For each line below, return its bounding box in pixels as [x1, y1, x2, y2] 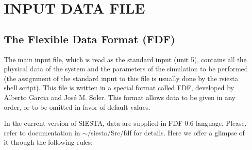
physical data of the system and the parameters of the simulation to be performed [4, 64, 248, 74]
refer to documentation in [4, 127, 80, 137]
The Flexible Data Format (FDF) [4, 31, 175, 46]
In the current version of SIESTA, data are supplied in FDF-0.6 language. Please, [4, 118, 247, 128]
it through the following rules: [4, 137, 93, 147]
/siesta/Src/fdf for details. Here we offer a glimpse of [87, 127, 245, 137]
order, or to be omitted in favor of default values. [4, 101, 151, 112]
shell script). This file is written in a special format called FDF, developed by [4, 83, 234, 93]
